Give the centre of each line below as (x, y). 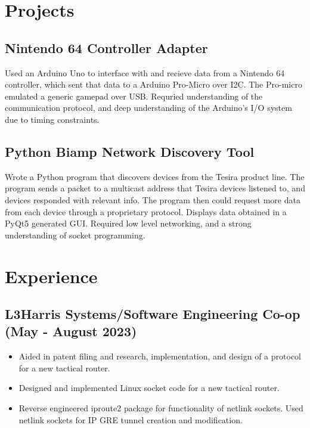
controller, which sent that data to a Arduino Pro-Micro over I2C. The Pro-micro (154, 84)
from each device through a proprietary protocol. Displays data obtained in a (146, 211)
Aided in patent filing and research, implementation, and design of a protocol (160, 356)
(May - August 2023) (71, 331)
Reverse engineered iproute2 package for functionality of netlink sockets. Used (161, 408)
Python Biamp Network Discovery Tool (130, 151)
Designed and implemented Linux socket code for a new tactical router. (149, 388)
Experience (51, 276)
